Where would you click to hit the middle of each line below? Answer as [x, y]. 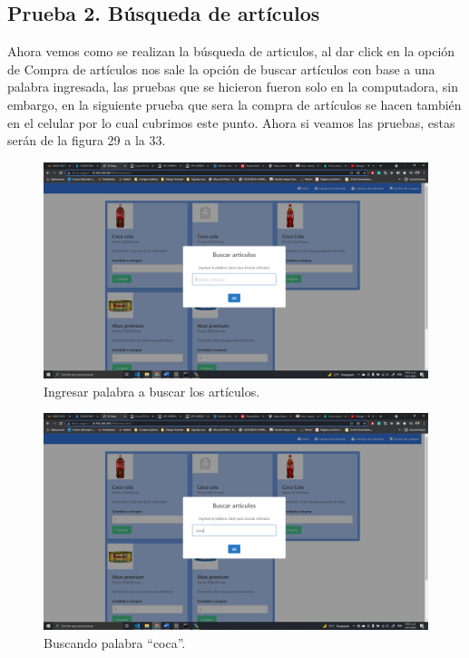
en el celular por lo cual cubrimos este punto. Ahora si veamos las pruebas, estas [231, 122]
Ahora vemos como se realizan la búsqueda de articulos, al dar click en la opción [231, 51]
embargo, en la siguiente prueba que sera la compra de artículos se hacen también [234, 104]
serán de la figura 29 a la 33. [87, 140]
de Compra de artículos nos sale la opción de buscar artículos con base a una [221, 69]
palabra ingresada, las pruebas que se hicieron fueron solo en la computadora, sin [233, 87]
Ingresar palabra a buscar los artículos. [152, 391]
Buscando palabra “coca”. [115, 642]
